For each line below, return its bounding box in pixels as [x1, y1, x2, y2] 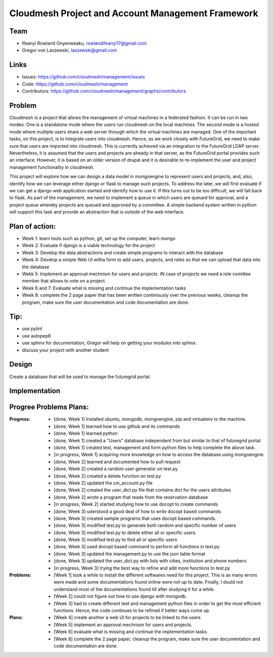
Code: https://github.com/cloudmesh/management [22, 81, 128, 87]
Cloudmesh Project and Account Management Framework [9, 8, 258, 19]
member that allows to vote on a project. [22, 278, 106, 284]
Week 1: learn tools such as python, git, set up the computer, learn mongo [22, 235, 175, 241]
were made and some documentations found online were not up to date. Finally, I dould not [54, 579, 243, 585]
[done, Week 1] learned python [54, 430, 118, 436]
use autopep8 [22, 333, 51, 339]
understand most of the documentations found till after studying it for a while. [54, 586, 215, 592]
